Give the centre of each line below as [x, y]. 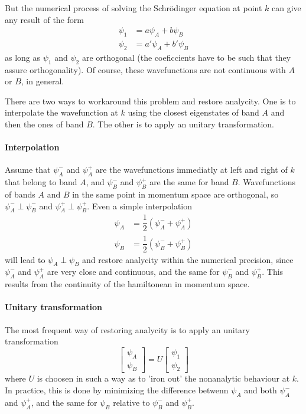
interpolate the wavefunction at [61, 112]
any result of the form [44, 19]
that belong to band [41, 182]
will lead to [25, 259]
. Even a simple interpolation [140, 206]
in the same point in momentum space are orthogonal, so [175, 194]
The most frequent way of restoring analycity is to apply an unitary [127, 329]
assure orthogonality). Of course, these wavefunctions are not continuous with [145, 69]
